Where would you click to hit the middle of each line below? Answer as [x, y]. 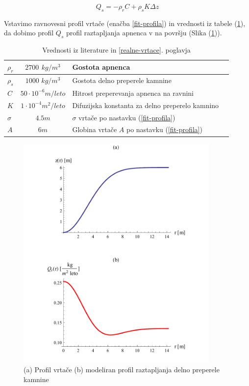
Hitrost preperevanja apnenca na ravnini [133, 93]
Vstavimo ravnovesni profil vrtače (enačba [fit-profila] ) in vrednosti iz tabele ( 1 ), [125, 23]
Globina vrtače [95, 129]
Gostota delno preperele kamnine [122, 80]
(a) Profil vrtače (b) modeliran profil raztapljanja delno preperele [122, 370]
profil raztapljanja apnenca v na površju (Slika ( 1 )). [144, 33]
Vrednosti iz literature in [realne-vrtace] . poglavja [116, 50]
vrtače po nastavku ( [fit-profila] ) [127, 117]
